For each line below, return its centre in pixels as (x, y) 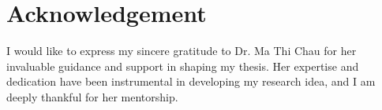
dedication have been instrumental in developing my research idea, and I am (191, 81)
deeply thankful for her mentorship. (92, 96)
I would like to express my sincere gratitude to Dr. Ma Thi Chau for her (182, 51)
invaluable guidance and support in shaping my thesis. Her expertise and (183, 66)
